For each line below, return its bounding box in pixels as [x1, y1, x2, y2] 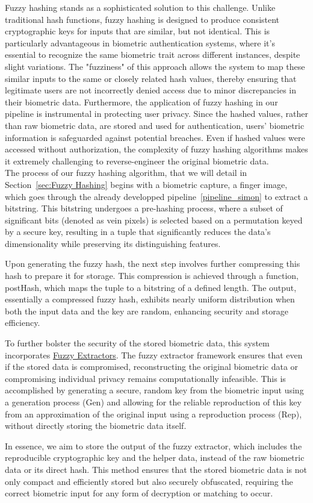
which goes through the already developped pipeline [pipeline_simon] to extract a [5, 190, 308, 202]
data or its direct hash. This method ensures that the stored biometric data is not [5, 463, 307, 475]
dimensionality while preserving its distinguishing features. [5, 237, 221, 249]
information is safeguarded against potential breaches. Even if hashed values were [5, 131, 305, 143]
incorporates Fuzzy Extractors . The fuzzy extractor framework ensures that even [5, 348, 303, 361]
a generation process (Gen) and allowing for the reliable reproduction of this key [5, 396, 302, 408]
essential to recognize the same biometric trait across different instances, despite [5, 48, 300, 61]
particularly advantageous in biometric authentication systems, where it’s [5, 36, 275, 49]
